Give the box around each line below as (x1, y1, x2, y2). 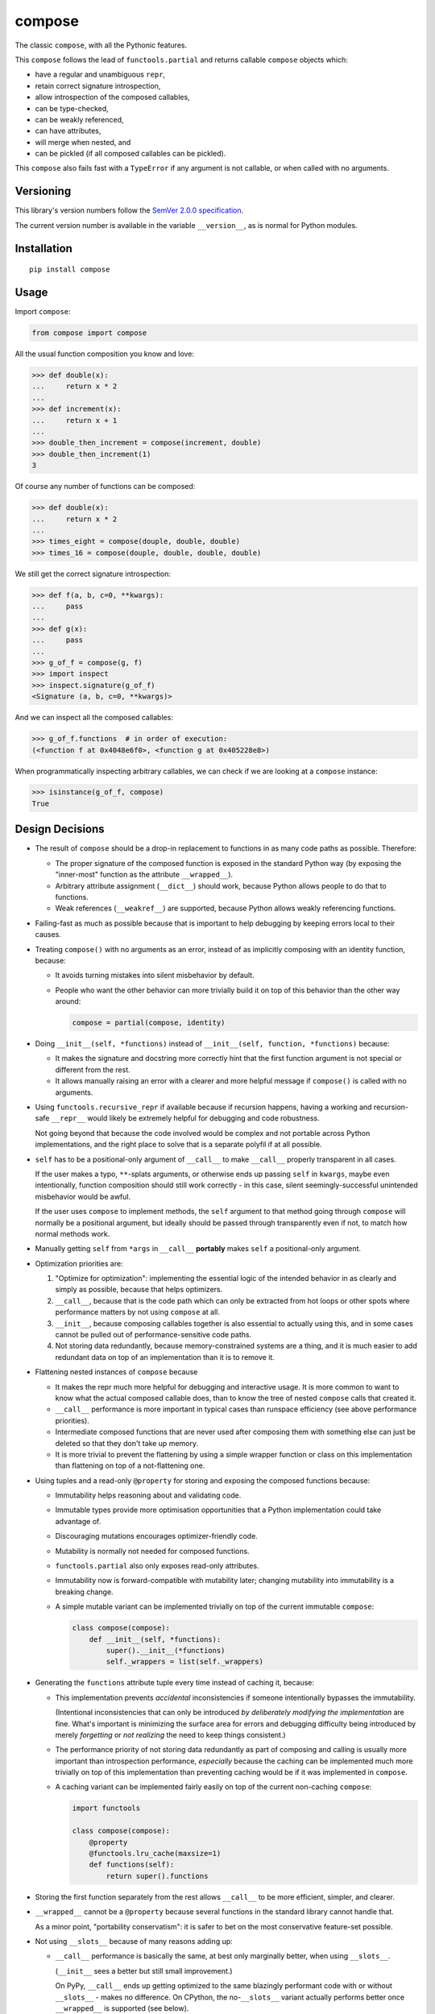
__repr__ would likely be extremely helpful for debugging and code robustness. (51, 1113, 320, 1123)
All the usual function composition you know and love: (14, 349, 195, 358)
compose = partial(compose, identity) (72, 1018, 226, 1027)
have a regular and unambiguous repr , (35, 69, 165, 80)
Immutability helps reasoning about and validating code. (55, 1490, 242, 1500)
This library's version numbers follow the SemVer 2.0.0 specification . (14, 205, 244, 215)
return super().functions (106, 1871, 209, 1880)
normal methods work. (35, 1229, 110, 1238)
